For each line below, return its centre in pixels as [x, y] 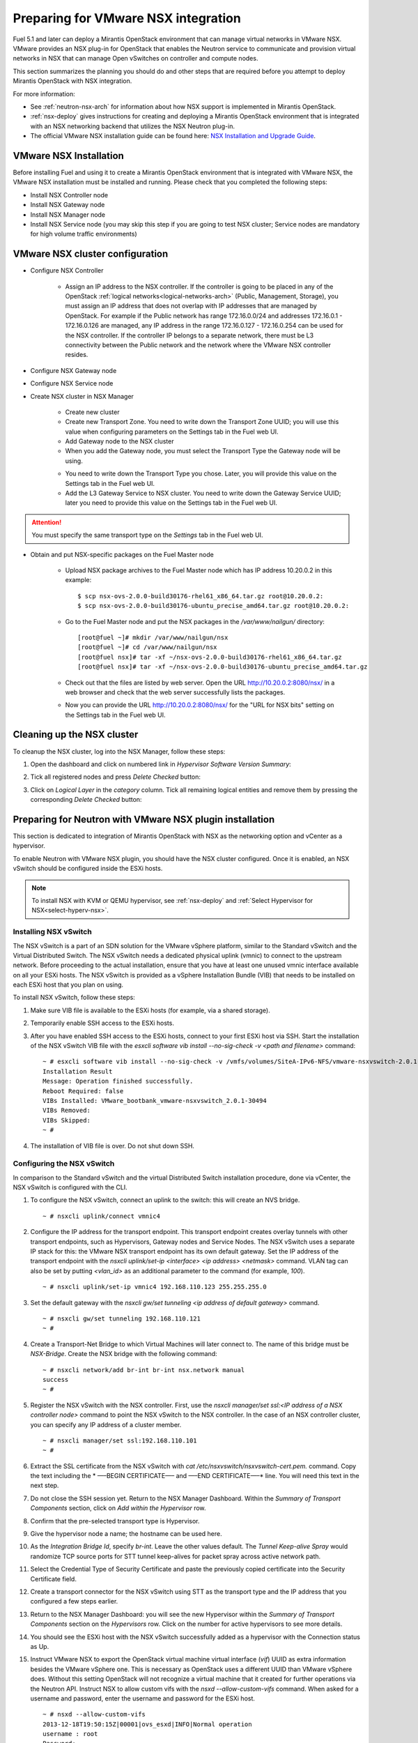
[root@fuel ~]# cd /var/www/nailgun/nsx [147, 647]
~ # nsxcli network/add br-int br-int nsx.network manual [144, 1370]
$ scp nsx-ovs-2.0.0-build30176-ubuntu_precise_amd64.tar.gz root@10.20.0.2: [214, 606]
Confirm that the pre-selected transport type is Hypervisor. [115, 1521]
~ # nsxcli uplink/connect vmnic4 [101, 1216]
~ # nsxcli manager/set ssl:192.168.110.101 [120, 1440]
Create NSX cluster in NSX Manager [82, 396]
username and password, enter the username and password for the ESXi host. [143, 1698]
